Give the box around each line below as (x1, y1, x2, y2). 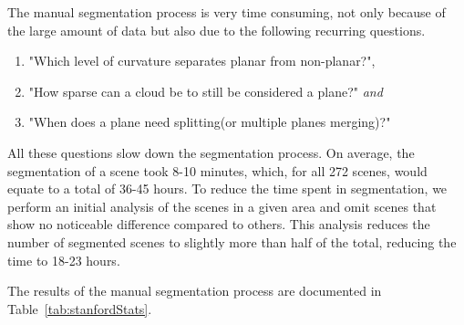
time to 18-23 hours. (7, 250, 120, 269)
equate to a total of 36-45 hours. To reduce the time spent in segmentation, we (7, 179, 448, 198)
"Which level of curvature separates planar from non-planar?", (28, 51, 376, 70)
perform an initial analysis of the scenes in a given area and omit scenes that (7, 196, 437, 215)
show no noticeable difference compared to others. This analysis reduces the (7, 215, 430, 234)
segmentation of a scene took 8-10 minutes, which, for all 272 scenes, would (7, 161, 428, 180)
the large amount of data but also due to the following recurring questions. (7, 20, 426, 39)
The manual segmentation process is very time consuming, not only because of (7, 3, 446, 21)
